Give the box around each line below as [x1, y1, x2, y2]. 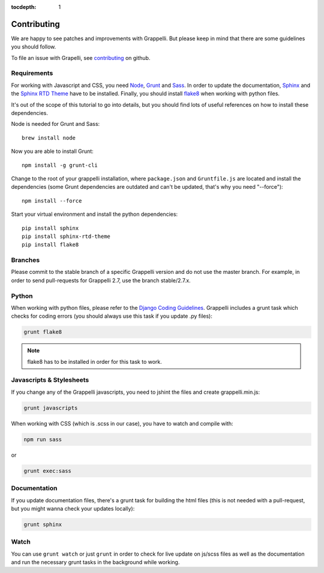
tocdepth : [11, 4, 37, 10]
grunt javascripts [23, 405, 78, 411]
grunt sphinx [23, 521, 62, 527]
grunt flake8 [23, 328, 62, 336]
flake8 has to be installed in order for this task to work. [27, 358, 162, 365]
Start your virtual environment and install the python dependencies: [11, 210, 178, 218]
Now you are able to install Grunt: [11, 147, 94, 155]
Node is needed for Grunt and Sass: [11, 120, 100, 128]
